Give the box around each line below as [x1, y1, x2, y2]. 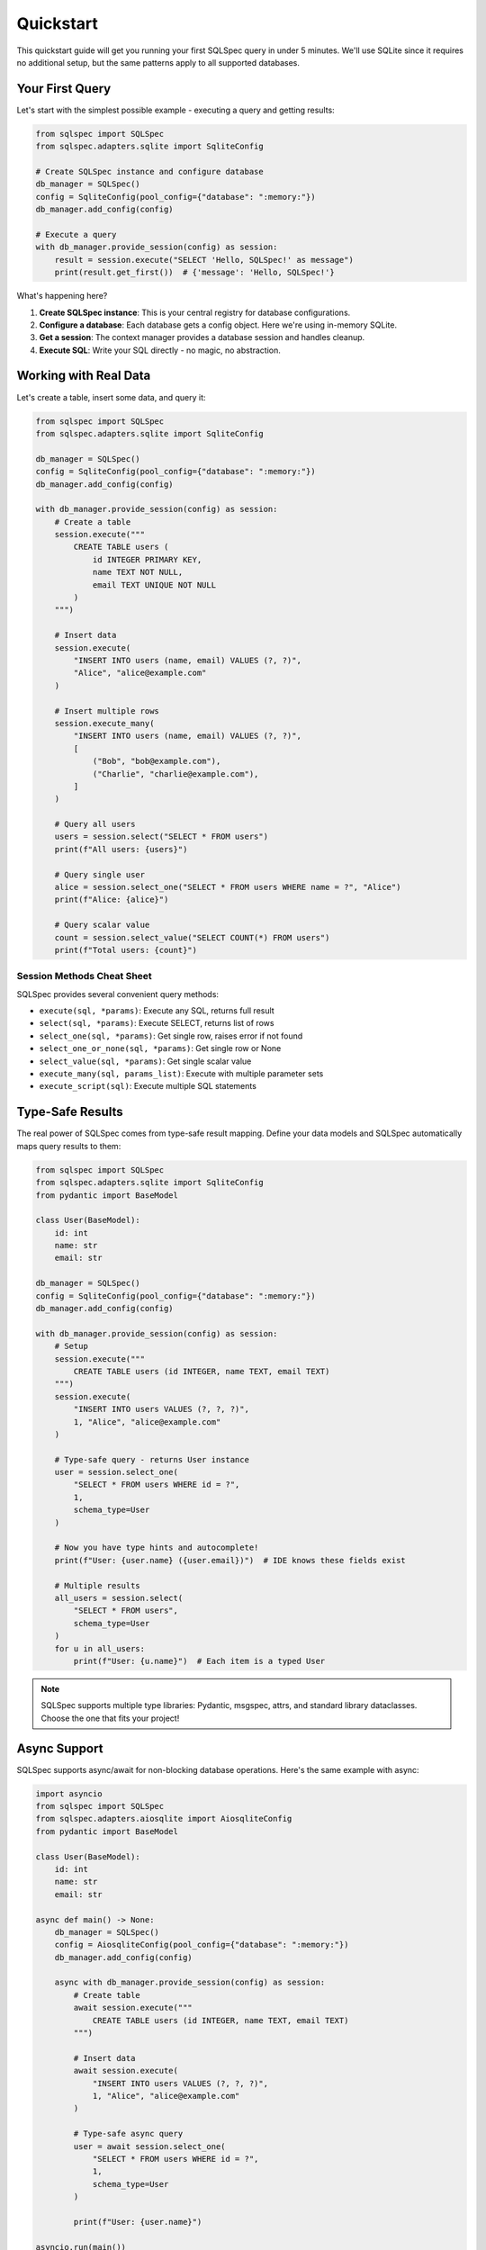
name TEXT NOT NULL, [92, 567, 184, 578]
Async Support [16, 1741, 103, 1756]
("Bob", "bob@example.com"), [92, 756, 221, 767]
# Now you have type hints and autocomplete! [54, 1543, 259, 1552]
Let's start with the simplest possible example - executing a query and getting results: [16, 104, 335, 115]
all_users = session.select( [54, 1593, 184, 1603]
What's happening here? [16, 291, 108, 301]
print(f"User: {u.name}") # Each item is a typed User [73, 1656, 326, 1666]
